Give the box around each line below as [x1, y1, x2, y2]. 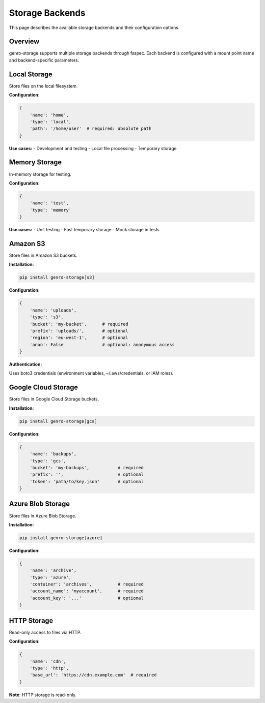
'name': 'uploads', [29, 307, 77, 313]
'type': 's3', [29, 314, 64, 320]
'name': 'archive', [29, 568, 77, 573]
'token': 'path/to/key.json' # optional [29, 479, 144, 484]
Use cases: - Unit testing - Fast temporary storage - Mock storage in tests [9, 227, 159, 233]
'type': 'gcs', [29, 458, 66, 463]
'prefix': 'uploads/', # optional [29, 328, 129, 334]
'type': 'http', [29, 665, 69, 671]
